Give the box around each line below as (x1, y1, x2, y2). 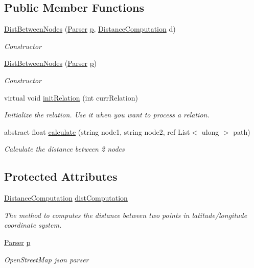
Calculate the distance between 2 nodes (4, 143, 125, 154)
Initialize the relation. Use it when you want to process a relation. (4, 109, 210, 120)
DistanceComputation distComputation (4, 192, 128, 203)
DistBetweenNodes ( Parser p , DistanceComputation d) (4, 23, 176, 34)
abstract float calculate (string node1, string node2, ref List (4, 126, 190, 137)
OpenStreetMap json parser (4, 254, 89, 264)
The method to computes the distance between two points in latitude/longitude (4, 209, 247, 220)
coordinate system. (4, 220, 62, 230)
